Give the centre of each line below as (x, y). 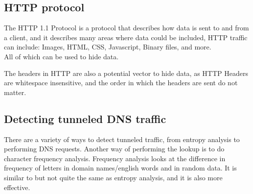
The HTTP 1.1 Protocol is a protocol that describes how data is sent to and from (126, 28)
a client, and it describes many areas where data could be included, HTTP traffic (126, 37)
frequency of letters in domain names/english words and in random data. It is (120, 168)
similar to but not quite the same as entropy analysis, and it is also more (113, 177)
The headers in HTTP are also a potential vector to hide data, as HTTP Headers (126, 73)
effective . (17, 187)
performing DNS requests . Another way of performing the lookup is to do (114, 149)
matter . (15, 92)
